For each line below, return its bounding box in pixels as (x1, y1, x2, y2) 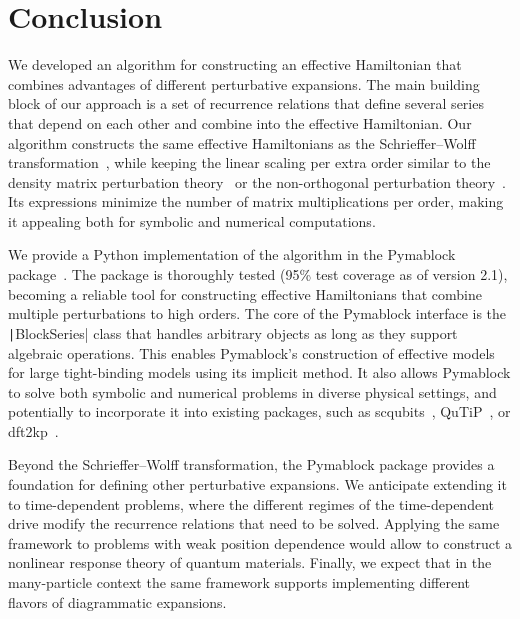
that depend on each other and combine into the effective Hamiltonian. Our (8, 112, 472, 133)
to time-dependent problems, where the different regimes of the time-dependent (8, 493, 494, 514)
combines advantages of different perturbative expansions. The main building (8, 73, 480, 94)
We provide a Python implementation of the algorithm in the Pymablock (8, 244, 456, 265)
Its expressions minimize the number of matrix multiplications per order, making (8, 191, 504, 212)
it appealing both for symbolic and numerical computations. (8, 210, 376, 231)
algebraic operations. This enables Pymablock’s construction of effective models (8, 342, 495, 363)
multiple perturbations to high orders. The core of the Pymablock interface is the (8, 303, 507, 324)
